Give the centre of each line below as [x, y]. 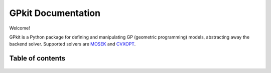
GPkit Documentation [55, 13]
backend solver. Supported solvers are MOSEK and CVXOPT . [73, 44]
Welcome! [20, 28]
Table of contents [37, 58]
